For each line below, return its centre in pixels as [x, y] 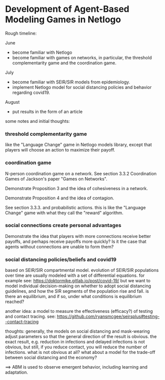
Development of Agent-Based [67, 9]
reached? [15, 302]
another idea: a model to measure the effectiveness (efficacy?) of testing [79, 311]
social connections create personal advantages [63, 226]
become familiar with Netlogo [42, 52]
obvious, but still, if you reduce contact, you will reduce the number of [76, 347]
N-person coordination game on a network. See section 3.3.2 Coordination [81, 173]
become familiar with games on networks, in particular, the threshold [82, 57]
